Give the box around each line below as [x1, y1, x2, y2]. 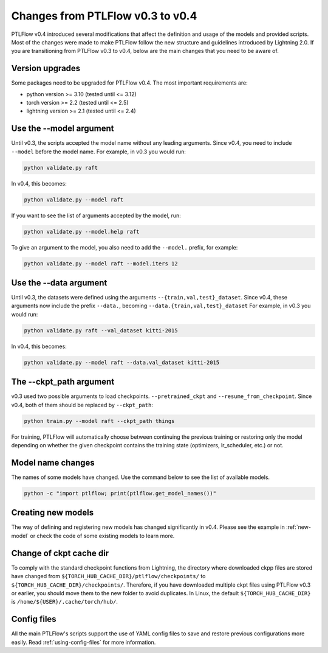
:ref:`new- [285, 523, 311, 531]
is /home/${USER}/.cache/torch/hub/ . [11, 598, 118, 606]
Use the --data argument [11, 278, 108, 288]
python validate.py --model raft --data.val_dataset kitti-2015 [24, 359, 220, 366]
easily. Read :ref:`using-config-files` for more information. [11, 638, 156, 646]
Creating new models [11, 508, 94, 518]
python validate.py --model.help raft [24, 228, 140, 235]
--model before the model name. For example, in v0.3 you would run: [11, 148, 186, 155]
